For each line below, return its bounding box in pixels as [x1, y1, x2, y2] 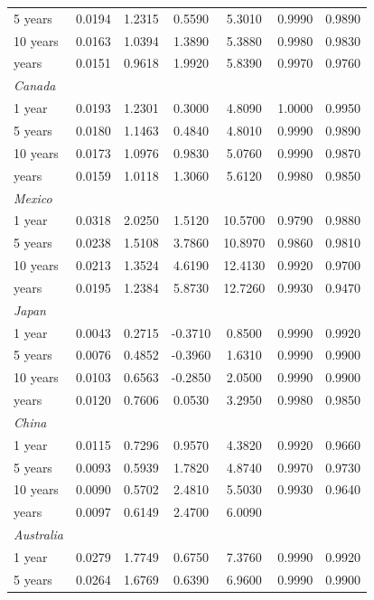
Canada [14, 76, 56, 95]
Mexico [14, 188, 52, 207]
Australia [14, 525, 63, 544]
